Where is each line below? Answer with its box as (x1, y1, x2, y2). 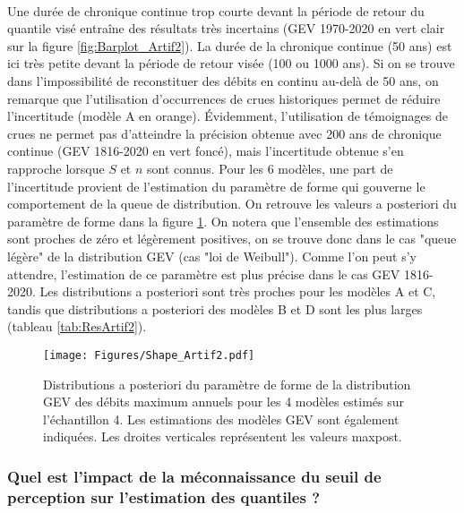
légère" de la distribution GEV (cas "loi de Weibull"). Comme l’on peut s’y (7, 246, 417, 265)
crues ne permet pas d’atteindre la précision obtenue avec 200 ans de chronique (7, 124, 442, 142)
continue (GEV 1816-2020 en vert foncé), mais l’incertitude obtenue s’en (7, 141, 404, 160)
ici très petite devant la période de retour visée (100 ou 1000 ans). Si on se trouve (7, 54, 455, 73)
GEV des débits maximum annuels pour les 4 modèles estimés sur (43, 392, 405, 411)
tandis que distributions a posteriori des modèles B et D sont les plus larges (7, 299, 423, 318)
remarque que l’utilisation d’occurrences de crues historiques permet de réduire (7, 89, 441, 107)
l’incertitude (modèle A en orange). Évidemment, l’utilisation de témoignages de (7, 107, 448, 125)
